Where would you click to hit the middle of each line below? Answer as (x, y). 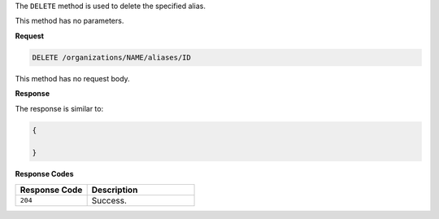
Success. (109, 200)
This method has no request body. (72, 78)
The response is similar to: (59, 108)
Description (115, 190)
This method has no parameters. (70, 21)
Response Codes (44, 174)
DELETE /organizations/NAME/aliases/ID (111, 57)
